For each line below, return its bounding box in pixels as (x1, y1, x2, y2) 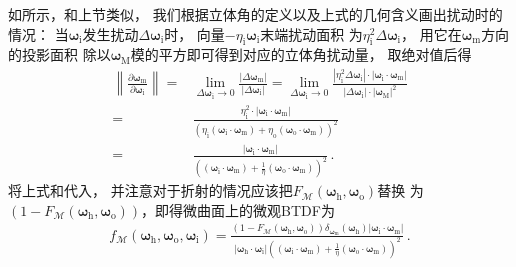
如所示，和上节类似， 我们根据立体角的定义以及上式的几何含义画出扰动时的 (8, 4, 503, 24)
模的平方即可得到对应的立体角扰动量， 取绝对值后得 (130, 44, 472, 65)
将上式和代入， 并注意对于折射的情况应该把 (8, 180, 293, 201)
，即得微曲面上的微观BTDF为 (141, 199, 335, 220)
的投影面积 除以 (8, 44, 111, 65)
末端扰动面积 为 (260, 23, 363, 44)
